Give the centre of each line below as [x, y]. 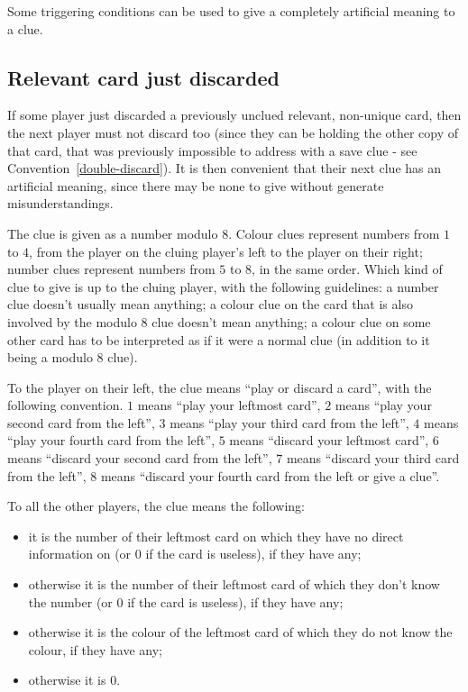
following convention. [65, 405]
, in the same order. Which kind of [347, 269]
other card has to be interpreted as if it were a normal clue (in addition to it [219, 339]
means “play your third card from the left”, [289, 422]
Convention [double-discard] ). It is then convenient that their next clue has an [225, 168]
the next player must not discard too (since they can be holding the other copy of [233, 132]
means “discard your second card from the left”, [140, 458]
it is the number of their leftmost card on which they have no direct [216, 536]
